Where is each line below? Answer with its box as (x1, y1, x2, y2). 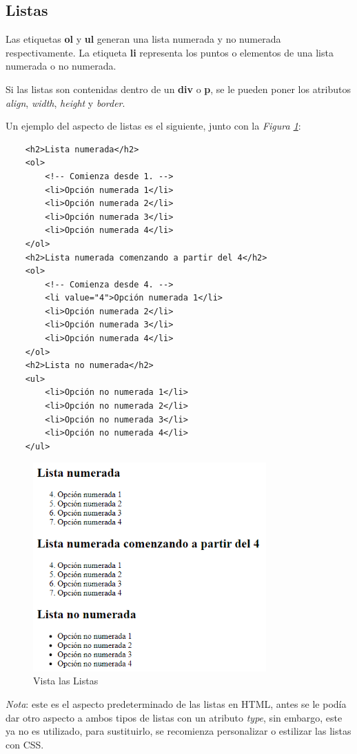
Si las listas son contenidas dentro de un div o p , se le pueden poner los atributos (6, 81, 351, 96)
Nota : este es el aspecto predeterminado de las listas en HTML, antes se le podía (6, 696, 347, 711)
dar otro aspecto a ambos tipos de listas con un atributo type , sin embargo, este (6, 710, 343, 724)
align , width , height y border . (6, 95, 125, 110)
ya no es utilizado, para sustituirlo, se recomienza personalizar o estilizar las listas (6, 724, 351, 738)
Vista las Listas (33, 673, 99, 688)
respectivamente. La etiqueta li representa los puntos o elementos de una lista (6, 45, 334, 59)
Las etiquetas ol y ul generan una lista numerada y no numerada (6, 32, 281, 46)
